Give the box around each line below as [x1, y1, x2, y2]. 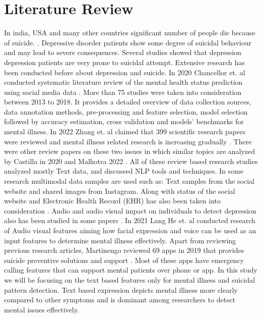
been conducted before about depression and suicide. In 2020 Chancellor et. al [4, 67, 245, 77]
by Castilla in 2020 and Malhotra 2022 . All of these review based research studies [4, 155, 258, 166]
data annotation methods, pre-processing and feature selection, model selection [4, 106, 248, 117]
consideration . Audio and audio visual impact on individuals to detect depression [4, 205, 256, 216]
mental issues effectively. [4, 304, 79, 314]
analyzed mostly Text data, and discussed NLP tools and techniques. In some [4, 166, 243, 176]
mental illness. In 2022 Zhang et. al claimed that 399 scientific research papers [4, 126, 246, 137]
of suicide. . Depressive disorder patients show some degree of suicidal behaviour [4, 37, 251, 47]
